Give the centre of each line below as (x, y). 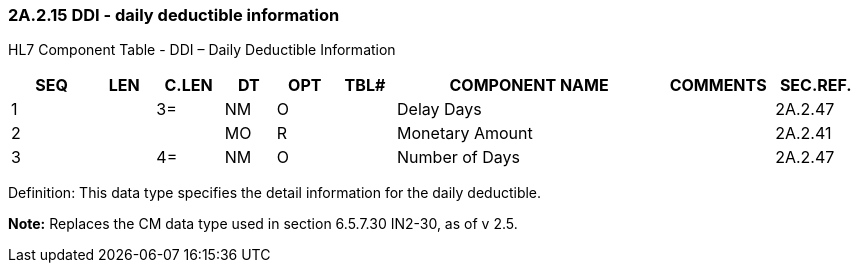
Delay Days (439, 109)
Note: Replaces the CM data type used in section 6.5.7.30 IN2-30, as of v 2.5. (263, 224)
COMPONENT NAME (529, 85)
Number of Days (458, 157)
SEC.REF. (815, 85)
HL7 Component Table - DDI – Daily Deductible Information (202, 50)
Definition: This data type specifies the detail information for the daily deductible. (275, 193)
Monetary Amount (465, 133)
